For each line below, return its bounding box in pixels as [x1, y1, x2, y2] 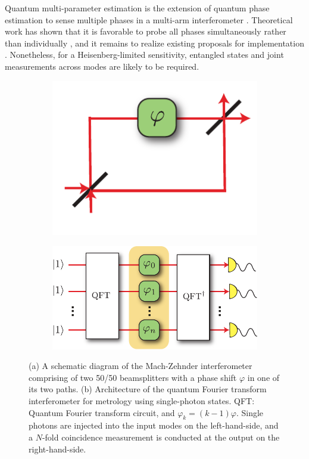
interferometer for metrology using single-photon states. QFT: [29, 395, 255, 407]
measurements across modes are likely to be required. [5, 60, 199, 72]
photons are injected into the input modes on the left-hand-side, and [29, 419, 279, 432]
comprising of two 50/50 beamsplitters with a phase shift [29, 371, 237, 383]
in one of [247, 371, 280, 383]
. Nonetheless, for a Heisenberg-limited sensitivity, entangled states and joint [5, 48, 284, 61]
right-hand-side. [29, 442, 86, 455]
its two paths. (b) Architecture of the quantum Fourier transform [29, 383, 267, 395]
